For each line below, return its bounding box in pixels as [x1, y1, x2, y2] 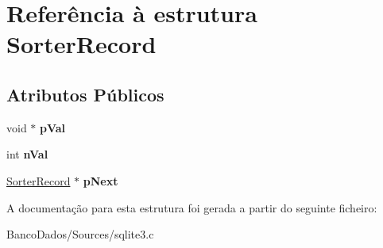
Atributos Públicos [6, 82, 164, 106]
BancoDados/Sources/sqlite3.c [6, 226, 154, 242]
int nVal [6, 146, 48, 162]
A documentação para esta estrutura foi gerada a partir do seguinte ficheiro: [6, 199, 377, 216]
